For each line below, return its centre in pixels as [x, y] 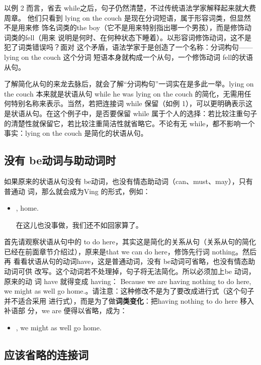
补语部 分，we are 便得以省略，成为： [66, 310]
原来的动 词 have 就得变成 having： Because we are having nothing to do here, [128, 281]
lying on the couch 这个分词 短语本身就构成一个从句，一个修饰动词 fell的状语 [129, 57]
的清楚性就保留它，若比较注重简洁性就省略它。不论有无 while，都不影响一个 [129, 123]
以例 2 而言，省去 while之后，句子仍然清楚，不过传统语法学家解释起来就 [123, 8]
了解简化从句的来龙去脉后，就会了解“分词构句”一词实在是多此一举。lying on [129, 84]
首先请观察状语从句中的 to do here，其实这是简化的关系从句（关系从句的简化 [130, 242]
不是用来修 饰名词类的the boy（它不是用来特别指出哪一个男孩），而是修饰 [124, 27]
